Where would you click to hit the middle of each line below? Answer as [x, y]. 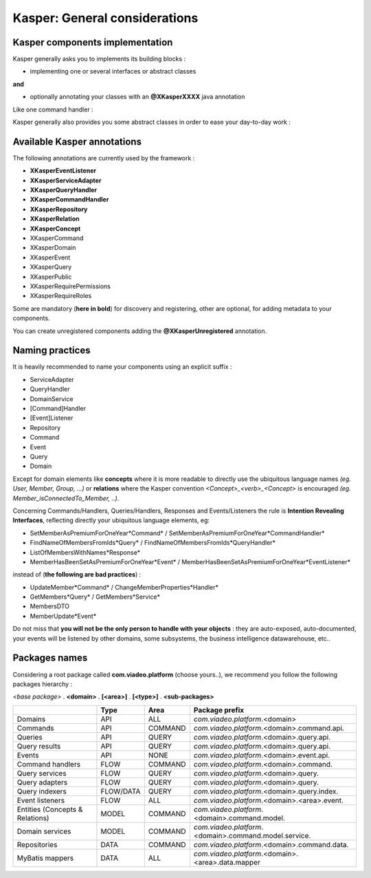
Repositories [37, 844]
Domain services [44, 831]
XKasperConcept [55, 228]
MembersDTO [50, 606]
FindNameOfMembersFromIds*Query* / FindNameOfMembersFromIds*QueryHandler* [153, 543]
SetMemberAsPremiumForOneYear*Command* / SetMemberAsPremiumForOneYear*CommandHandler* [177, 533]
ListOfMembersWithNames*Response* [85, 552]
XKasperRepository [59, 209]
